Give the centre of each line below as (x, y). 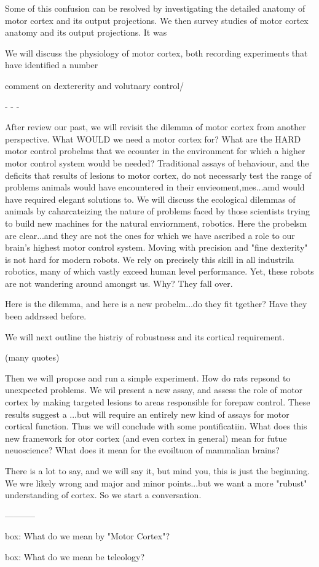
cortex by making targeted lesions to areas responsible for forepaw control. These (158, 402)
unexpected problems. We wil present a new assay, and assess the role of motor (154, 390)
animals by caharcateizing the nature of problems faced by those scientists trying (158, 211)
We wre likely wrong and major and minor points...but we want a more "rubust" (156, 483)
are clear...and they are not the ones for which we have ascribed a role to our (150, 235)
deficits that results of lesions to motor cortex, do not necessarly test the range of (158, 175)
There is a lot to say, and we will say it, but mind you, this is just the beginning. (157, 471)
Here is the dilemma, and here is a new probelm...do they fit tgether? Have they (156, 304)
